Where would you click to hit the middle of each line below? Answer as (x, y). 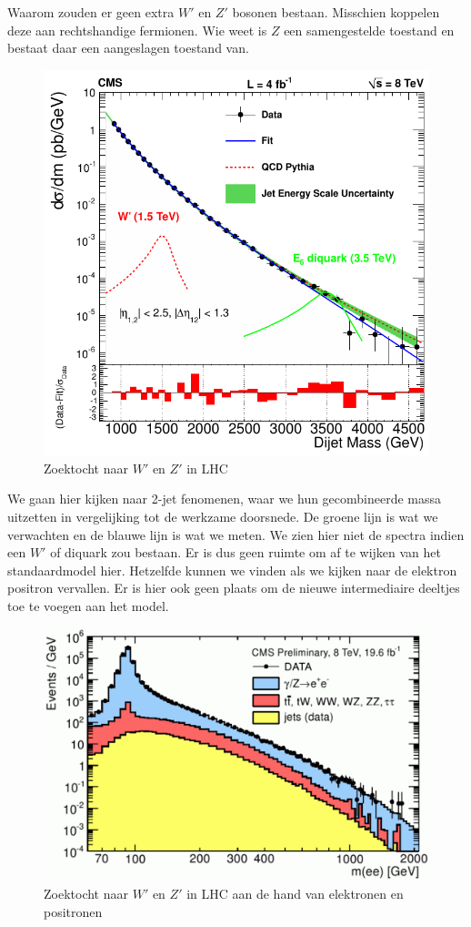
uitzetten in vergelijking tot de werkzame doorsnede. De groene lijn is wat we (223, 516)
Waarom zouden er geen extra (91, 12)
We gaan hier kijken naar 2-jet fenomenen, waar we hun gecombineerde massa (225, 499)
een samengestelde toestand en (369, 30)
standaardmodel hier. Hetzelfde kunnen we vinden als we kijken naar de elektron (232, 570)
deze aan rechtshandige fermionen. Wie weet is (137, 30)
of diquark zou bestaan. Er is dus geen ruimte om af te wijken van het (246, 552)
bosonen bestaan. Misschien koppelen (336, 12)
